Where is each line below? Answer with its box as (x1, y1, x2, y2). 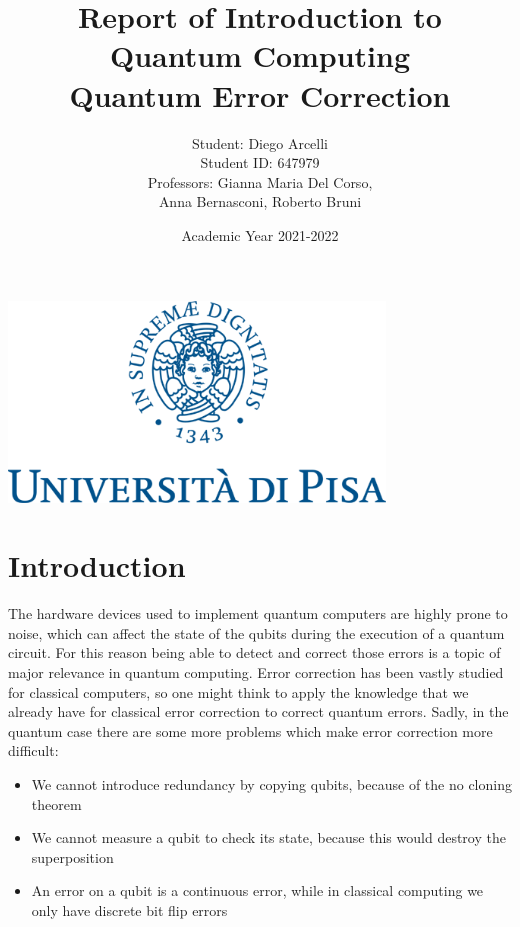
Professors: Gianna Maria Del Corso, (147, 171, 373, 192)
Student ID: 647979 (200, 152, 320, 173)
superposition (31, 846, 114, 867)
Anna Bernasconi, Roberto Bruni (158, 191, 362, 212)
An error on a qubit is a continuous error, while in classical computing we (31, 880, 484, 901)
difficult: (8, 740, 59, 761)
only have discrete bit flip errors (31, 900, 228, 921)
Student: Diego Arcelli (192, 132, 328, 153)
